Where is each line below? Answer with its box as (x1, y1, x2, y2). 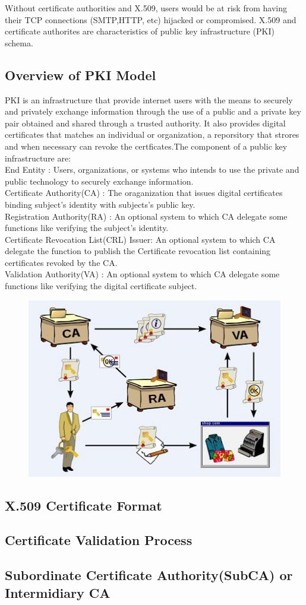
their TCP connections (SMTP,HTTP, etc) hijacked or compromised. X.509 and (5, 13, 296, 26)
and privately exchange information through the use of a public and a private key (5, 105, 301, 118)
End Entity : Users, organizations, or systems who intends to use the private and (5, 163, 299, 176)
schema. (5, 36, 33, 49)
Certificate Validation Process (5, 531, 193, 549)
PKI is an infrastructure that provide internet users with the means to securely (5, 93, 293, 106)
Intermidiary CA (5, 583, 111, 601)
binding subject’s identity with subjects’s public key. (5, 198, 195, 210)
